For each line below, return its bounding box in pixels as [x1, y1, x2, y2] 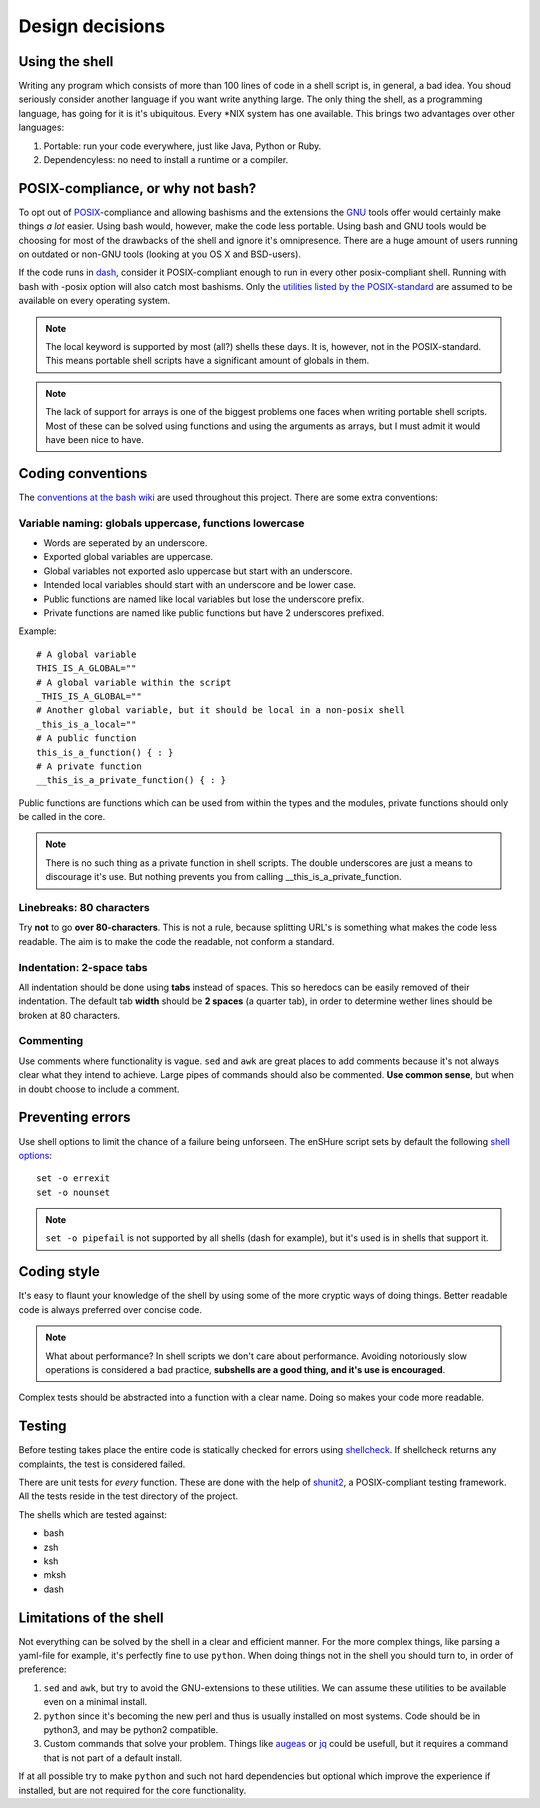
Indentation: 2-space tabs [18, 960, 148, 974]
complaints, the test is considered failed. [18, 1458, 186, 1470]
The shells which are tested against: [18, 1508, 167, 1520]
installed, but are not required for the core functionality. [18, 1784, 247, 1796]
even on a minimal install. [43, 1696, 148, 1708]
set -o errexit [36, 1173, 111, 1184]
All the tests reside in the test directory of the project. [18, 1490, 239, 1502]
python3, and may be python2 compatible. [43, 1724, 219, 1736]
